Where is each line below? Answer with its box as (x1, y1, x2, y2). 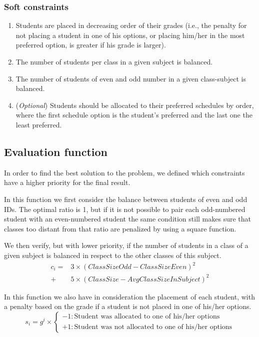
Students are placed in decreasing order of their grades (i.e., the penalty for (15, 20, 247, 30)
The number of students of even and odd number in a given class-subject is (15, 73, 246, 83)
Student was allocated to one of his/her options (74, 313, 220, 320)
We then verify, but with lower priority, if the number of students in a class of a (4, 240, 248, 250)
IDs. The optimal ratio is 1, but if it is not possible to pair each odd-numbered (4, 203, 245, 214)
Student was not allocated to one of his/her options (74, 323, 232, 331)
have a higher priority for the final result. (4, 177, 130, 187)
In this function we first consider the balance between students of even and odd (4, 193, 247, 204)
